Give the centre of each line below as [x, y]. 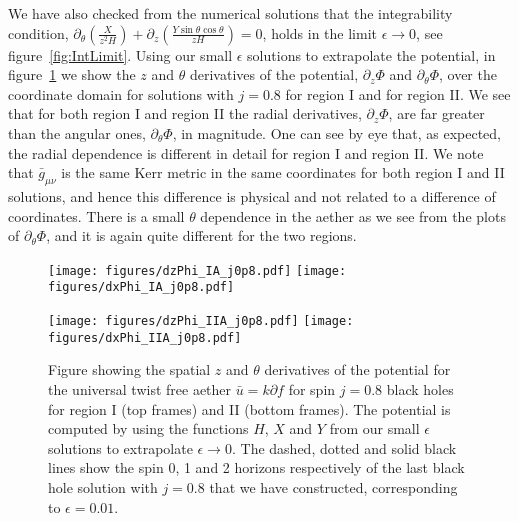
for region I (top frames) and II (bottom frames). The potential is [249, 408]
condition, [38, 32]
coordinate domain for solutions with [121, 93]
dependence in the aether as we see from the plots [353, 215]
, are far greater [436, 113]
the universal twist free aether [140, 388]
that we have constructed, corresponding [333, 486]
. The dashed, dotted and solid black [344, 447]
